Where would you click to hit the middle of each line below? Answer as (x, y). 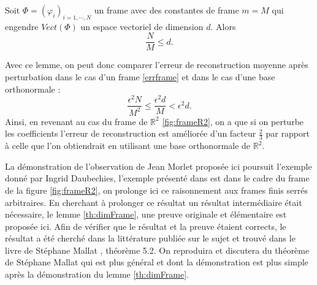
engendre (22, 26)
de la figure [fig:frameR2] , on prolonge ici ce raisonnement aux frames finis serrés (156, 190)
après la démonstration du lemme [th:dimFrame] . (97, 274)
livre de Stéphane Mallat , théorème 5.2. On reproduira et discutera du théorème (157, 250)
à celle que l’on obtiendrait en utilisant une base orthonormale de (128, 146)
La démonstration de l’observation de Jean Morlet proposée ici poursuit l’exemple (158, 166)
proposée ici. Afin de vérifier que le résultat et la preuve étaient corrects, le (146, 226)
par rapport (288, 133)
